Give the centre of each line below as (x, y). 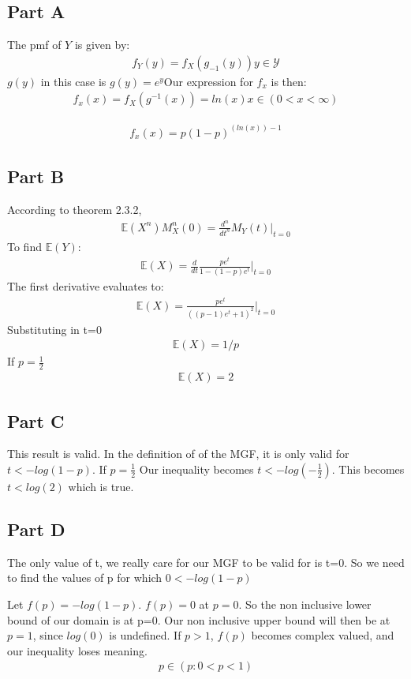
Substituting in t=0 (54, 329)
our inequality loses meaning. (77, 650)
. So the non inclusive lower (305, 604)
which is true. (101, 486)
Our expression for (208, 81)
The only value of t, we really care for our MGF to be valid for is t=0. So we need (206, 562)
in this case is (73, 81)
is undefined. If (145, 635)
